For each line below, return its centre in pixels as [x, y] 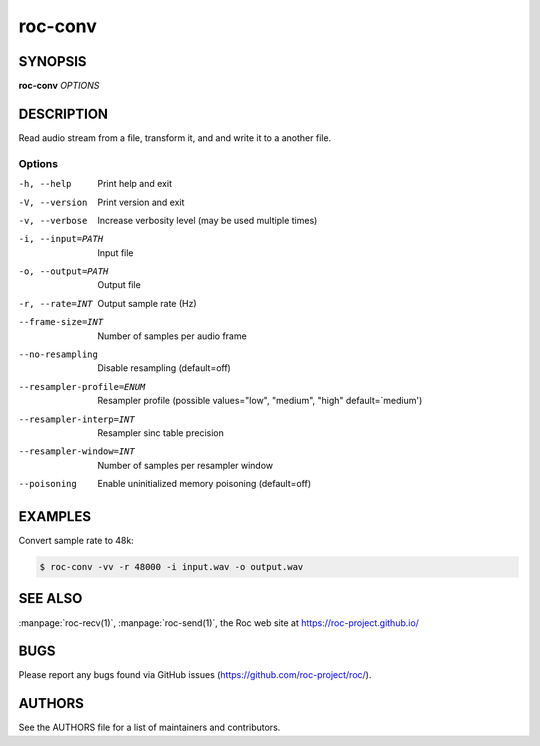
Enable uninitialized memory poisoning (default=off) [204, 484]
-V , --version [53, 202]
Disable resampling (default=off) [164, 368]
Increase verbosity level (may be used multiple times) [207, 220]
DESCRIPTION [63, 113]
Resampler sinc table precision [160, 432]
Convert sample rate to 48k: [76, 541]
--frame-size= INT [61, 322]
